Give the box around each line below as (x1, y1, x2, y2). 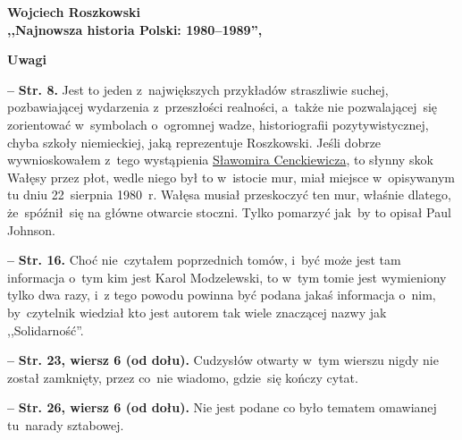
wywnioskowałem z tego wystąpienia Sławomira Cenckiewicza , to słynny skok (7, 150, 433, 169)
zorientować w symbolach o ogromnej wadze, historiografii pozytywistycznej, (7, 114, 429, 133)
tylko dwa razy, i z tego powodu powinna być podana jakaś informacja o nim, (7, 285, 436, 304)
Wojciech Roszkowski (7, 3, 140, 21)
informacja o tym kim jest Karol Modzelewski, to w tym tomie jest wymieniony (7, 267, 447, 286)
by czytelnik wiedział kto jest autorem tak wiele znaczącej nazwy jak (7, 302, 387, 321)
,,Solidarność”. (7, 320, 84, 339)
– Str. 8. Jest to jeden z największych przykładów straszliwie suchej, (7, 80, 389, 98)
